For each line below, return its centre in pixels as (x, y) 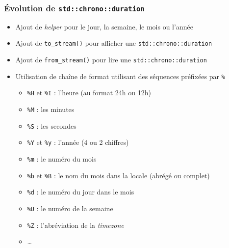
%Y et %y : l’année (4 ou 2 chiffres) (78, 142)
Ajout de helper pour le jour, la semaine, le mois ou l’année (104, 26)
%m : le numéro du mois (62, 158)
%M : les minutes (51, 109)
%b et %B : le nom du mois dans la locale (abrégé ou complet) (118, 175)
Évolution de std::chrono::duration (74, 8)
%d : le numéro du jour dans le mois (81, 192)
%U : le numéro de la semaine (70, 208)
